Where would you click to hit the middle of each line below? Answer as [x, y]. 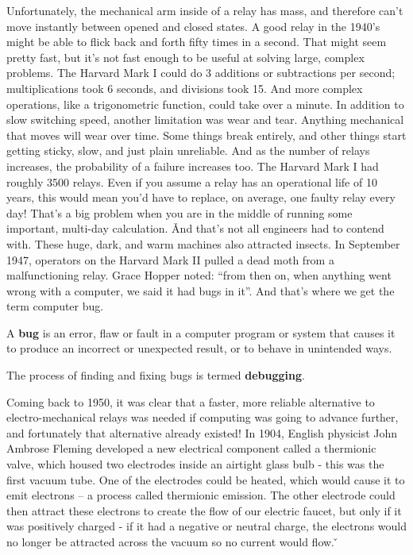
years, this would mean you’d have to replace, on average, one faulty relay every [201, 197]
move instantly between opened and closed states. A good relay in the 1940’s [193, 26]
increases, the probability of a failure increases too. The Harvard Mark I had [193, 166]
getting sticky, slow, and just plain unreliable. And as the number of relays [188, 150]
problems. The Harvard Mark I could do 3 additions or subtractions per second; [201, 73]
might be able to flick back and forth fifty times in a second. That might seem [197, 42]
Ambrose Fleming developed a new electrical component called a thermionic [191, 448]
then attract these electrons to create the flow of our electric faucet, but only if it [204, 510]
